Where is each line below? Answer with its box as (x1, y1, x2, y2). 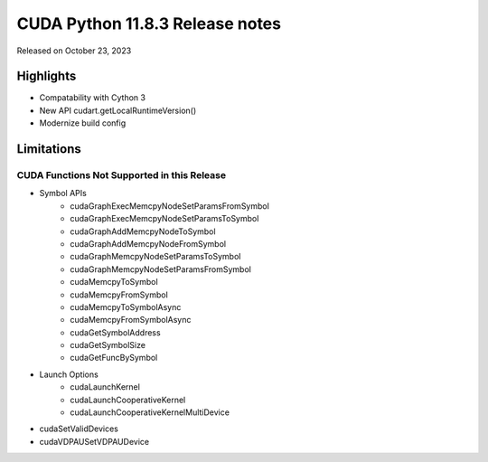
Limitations (16, 141, 81, 157)
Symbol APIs (39, 188, 88, 199)
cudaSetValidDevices (39, 423, 119, 434)
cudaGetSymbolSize (70, 340, 146, 351)
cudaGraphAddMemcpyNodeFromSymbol (70, 238, 226, 249)
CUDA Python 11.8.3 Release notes (16, 14, 282, 33)
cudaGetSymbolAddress (70, 326, 162, 338)
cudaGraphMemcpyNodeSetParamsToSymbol (70, 251, 241, 262)
